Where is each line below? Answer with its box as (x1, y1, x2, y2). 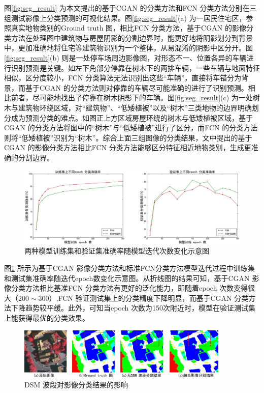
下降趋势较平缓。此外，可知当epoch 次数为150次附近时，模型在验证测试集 (11, 302, 256, 313)
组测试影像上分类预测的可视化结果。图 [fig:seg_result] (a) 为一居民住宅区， (4, 12, 246, 23)
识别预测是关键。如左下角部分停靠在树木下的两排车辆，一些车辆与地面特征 (11, 62, 260, 73)
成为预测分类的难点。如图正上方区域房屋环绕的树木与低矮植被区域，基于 (11, 112, 253, 123)
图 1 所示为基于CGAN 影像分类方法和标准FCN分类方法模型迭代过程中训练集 (4, 263, 255, 273)
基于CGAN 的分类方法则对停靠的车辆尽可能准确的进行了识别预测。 (25, 82, 248, 93)
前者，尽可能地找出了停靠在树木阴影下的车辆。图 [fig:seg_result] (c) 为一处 (11, 92, 253, 103)
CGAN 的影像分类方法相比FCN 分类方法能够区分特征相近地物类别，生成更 (4, 142, 251, 153)
